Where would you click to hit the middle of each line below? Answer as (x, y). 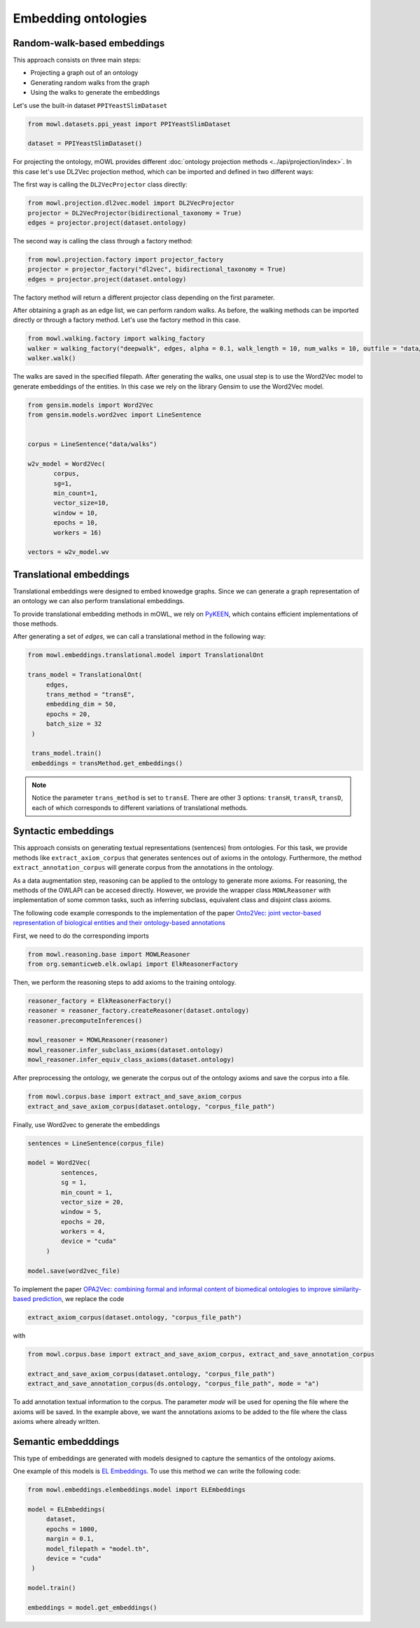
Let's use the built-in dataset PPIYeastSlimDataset (90, 105)
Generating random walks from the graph (90, 82)
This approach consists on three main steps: (77, 60)
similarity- (347, 1289)
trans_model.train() (67, 753)
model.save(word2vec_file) (74, 1271)
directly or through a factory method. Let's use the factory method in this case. (127, 320)
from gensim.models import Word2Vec (91, 405)
